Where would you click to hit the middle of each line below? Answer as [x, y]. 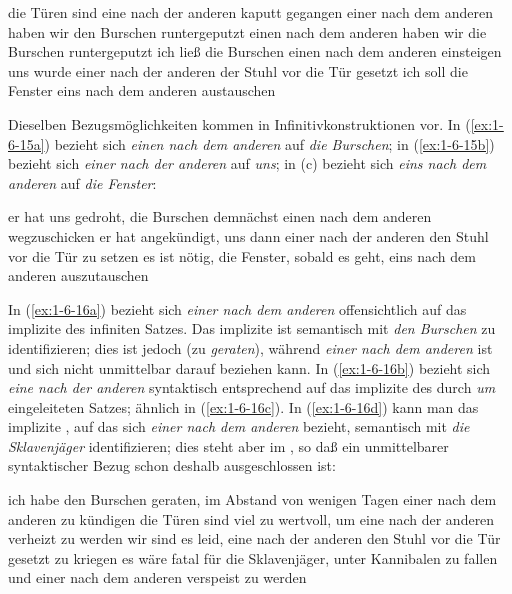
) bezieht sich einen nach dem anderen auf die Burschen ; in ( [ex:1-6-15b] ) [269, 143]
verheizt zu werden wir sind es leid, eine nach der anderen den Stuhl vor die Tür [254, 538]
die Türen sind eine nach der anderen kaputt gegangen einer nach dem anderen [250, 12]
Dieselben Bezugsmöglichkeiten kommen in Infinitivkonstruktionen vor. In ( [239, 123]
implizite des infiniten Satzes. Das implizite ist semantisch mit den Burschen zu [252, 328]
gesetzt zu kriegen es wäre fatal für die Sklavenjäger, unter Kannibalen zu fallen [253, 557]
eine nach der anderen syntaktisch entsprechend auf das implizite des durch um [252, 387]
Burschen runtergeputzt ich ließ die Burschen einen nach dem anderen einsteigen [255, 51]
